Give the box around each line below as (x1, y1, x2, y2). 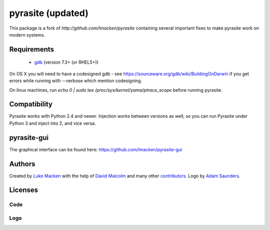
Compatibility (9, 100, 52, 109)
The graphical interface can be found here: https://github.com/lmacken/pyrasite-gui (9, 146, 182, 152)
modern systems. (9, 32, 45, 38)
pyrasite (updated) (9, 8, 88, 19)
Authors (9, 159, 35, 168)
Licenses (9, 186, 38, 194)
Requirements (9, 45, 54, 54)
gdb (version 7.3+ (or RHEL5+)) (34, 59, 98, 65)
